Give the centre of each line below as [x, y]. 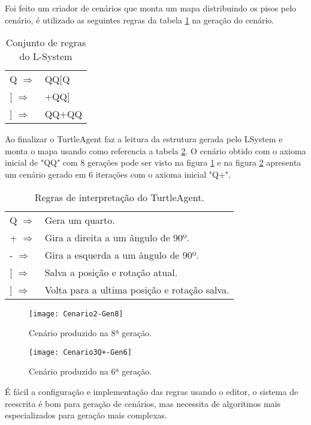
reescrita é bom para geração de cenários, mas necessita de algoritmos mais [143, 403]
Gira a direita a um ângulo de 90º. [117, 237]
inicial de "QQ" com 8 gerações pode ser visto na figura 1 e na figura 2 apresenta [153, 162]
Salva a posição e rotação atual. [111, 272]
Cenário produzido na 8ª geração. [90, 333]
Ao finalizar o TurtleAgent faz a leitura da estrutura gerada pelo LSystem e [144, 139]
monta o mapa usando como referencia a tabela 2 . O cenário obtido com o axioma [155, 150]
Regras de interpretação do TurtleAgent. [119, 197]
